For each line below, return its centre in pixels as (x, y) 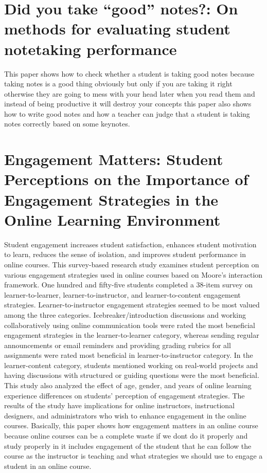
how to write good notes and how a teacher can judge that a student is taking (127, 113)
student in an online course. (48, 466)
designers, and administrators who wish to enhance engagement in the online (125, 415)
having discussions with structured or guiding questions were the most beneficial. (132, 375)
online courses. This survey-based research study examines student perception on (132, 264)
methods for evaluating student (117, 29)
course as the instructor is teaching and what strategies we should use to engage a (133, 456)
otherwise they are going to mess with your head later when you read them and (130, 93)
